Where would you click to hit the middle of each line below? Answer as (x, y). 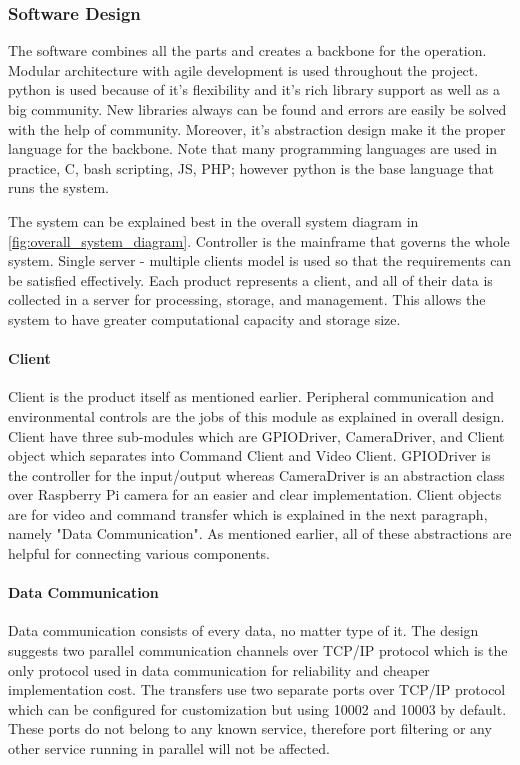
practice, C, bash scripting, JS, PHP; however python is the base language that (251, 167)
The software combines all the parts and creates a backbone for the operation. (247, 50)
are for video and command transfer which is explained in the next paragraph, (248, 513)
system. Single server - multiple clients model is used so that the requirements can (260, 260)
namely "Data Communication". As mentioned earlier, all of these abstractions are (260, 533)
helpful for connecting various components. (139, 553)
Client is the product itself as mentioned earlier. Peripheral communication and (251, 396)
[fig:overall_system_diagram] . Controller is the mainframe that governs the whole (259, 240)
